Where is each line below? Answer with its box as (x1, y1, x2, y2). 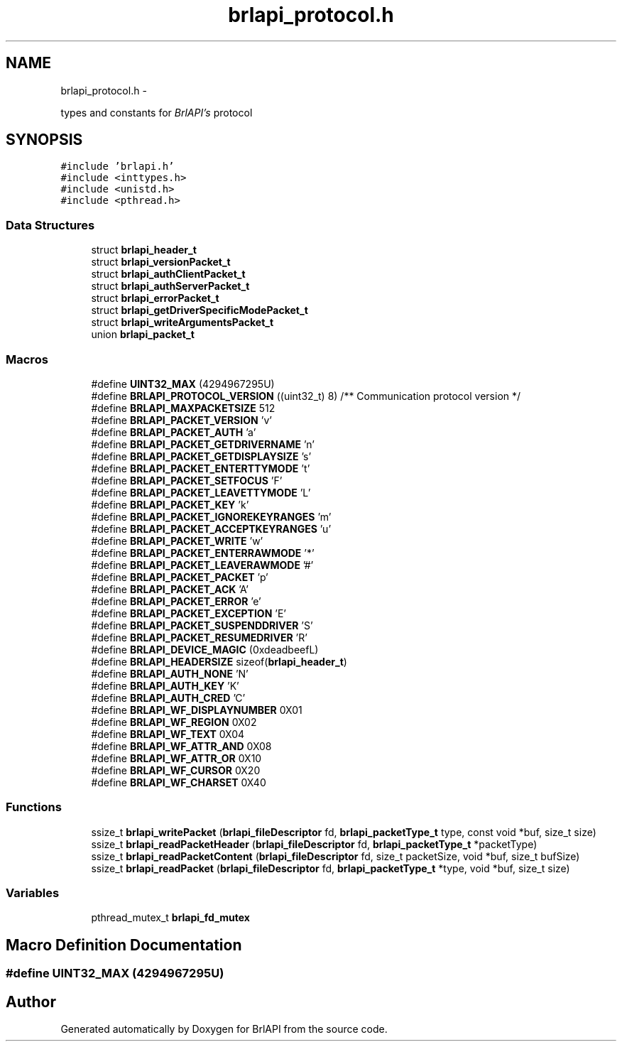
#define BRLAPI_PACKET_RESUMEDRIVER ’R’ (91, 631, 307, 644)
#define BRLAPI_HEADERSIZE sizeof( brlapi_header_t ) (91, 655, 347, 668)
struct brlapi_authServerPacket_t (91, 280, 250, 293)
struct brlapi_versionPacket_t (91, 256, 231, 268)
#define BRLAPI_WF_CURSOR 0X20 (91, 764, 261, 776)
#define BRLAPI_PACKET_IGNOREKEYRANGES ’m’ (91, 510, 332, 523)
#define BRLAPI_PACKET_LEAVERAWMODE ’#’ (91, 558, 314, 571)
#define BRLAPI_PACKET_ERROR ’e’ (91, 595, 261, 607)
